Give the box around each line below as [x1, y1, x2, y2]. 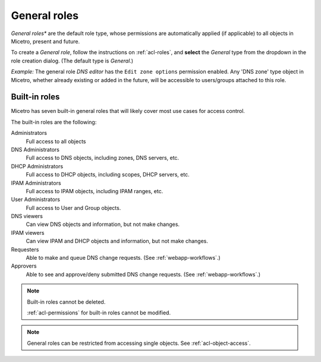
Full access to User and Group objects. [26, 204, 121, 211]
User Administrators [11, 196, 61, 203]
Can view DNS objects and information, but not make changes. [26, 221, 180, 228]
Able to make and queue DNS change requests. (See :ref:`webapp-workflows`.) [26, 254, 221, 262]
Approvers [11, 262, 37, 270]
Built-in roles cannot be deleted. [27, 298, 106, 306]
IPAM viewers [11, 229, 45, 236]
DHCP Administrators [11, 162, 64, 169]
